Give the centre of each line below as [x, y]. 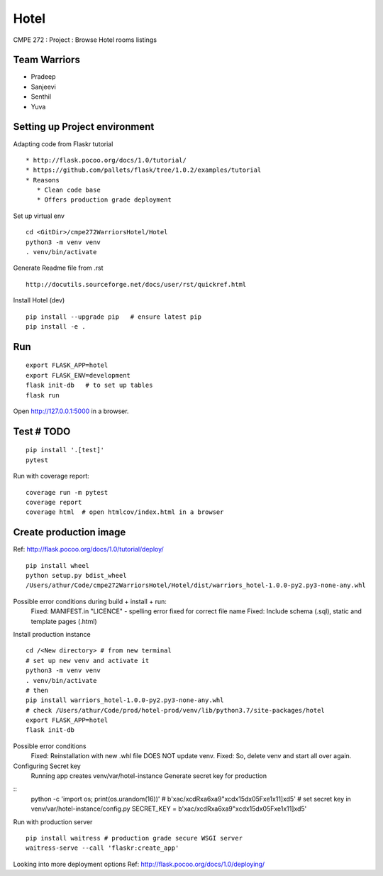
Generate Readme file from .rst [58, 268]
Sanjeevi [43, 87]
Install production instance [52, 634]
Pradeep [43, 77]
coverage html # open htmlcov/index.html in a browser [125, 512]
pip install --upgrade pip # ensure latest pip [114, 317]
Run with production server [53, 822]
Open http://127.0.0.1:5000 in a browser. [71, 411]
